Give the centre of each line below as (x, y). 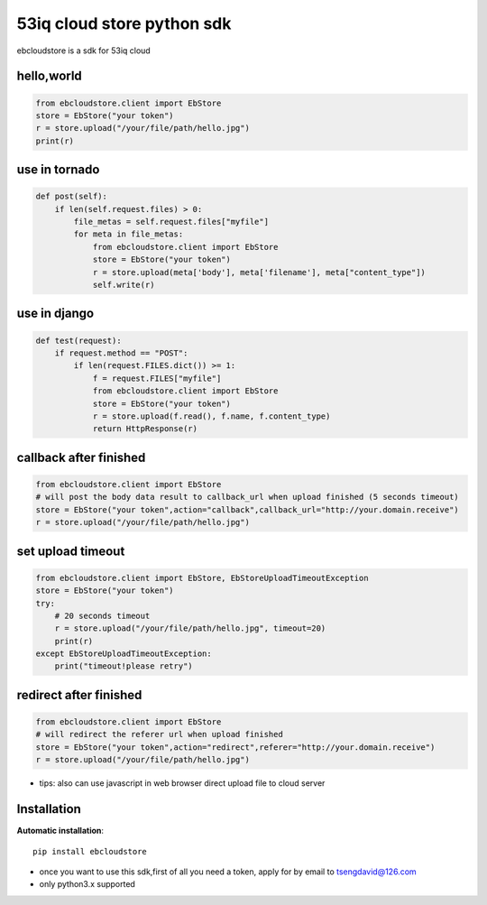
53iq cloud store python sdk (124, 23)
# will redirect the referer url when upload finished (159, 734)
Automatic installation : (60, 831)
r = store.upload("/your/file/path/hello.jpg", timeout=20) (190, 628)
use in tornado (58, 170)
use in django (55, 314)
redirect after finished (79, 695)
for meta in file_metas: (129, 234)
